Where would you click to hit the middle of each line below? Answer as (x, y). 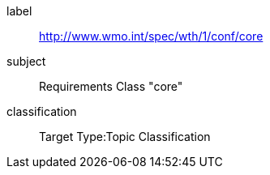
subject (26, 61)
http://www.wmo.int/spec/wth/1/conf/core (151, 36)
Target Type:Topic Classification (125, 137)
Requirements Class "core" (111, 86)
